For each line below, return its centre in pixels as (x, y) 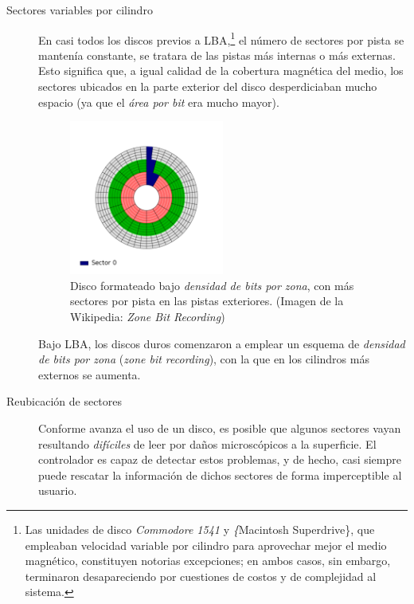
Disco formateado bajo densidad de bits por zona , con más (212, 285)
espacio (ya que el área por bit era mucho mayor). (159, 102)
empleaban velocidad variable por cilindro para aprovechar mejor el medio (206, 545)
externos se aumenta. (90, 374)
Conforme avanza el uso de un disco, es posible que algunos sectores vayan (220, 428)
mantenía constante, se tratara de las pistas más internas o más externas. (217, 55)
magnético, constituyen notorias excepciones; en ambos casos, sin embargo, (208, 561)
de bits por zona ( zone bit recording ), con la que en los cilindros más (204, 359)
